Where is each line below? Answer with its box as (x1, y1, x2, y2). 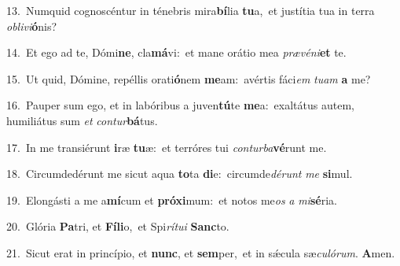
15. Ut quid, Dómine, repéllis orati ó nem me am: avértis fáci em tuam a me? (6, 70, 371, 87)
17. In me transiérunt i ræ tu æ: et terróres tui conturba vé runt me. (6, 139, 327, 155)
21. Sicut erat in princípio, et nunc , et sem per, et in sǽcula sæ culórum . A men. (6, 244, 395, 260)
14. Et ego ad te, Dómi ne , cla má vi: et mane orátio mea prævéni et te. (6, 44, 347, 61)
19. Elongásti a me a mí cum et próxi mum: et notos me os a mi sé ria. (6, 191, 337, 208)
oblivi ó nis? (6, 17, 57, 34)
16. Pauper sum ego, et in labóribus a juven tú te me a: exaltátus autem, (6, 97, 354, 113)
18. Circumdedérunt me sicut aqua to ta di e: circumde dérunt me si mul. (6, 165, 353, 182)
